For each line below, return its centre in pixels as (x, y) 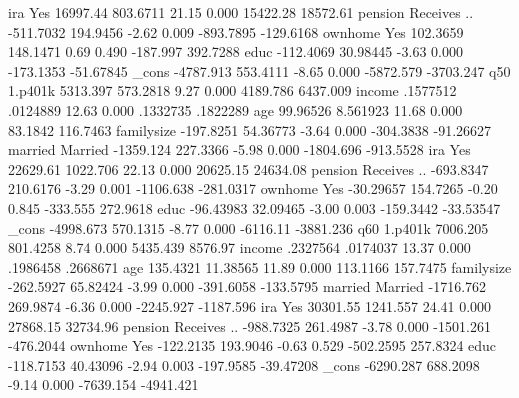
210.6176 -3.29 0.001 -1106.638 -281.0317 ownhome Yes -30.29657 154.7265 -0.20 (253, 188)
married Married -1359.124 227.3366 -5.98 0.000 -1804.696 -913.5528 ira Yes (239, 149)
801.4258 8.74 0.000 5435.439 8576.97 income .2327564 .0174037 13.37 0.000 (239, 247)
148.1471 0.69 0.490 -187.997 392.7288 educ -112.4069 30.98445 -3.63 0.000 (235, 51)
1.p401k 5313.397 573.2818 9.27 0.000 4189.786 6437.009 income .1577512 (232, 90)
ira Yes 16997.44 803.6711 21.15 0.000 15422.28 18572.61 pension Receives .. (241, 12)
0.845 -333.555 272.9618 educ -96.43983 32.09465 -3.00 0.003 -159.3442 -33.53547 (254, 207)
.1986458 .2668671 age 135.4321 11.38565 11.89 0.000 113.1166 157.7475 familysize (260, 266)
